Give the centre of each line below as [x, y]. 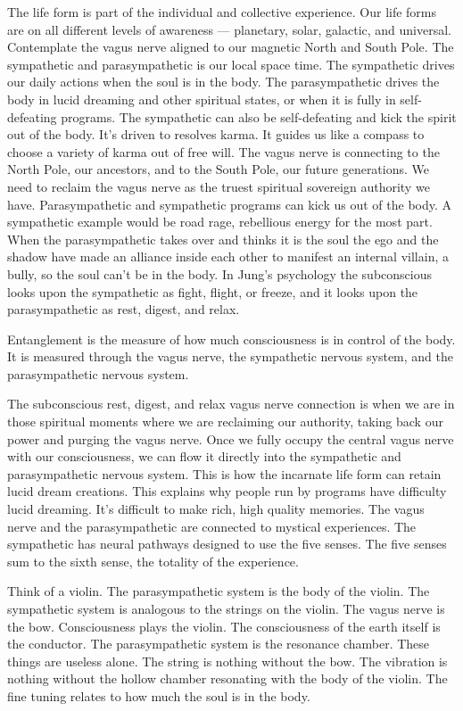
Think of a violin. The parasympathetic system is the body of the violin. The [219, 591]
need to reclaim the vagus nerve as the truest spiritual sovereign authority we [219, 186]
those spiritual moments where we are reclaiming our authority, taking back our [225, 422]
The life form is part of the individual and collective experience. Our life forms [222, 12]
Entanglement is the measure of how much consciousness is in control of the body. [231, 339]
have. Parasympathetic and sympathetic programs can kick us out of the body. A [230, 204]
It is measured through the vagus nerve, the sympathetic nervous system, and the [230, 356]
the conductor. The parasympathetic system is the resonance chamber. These [219, 644]
